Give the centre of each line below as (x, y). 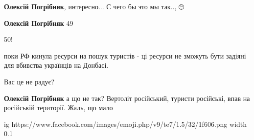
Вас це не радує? (29, 81)
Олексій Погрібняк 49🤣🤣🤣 (42, 23)
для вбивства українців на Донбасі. (56, 65)
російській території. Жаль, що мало (58, 108)
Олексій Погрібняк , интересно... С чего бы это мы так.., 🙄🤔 (95, 6)
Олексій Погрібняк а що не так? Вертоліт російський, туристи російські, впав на (127, 98)
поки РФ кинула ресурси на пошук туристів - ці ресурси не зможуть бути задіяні (125, 55)
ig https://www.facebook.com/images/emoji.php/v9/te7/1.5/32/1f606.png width (126, 124)
